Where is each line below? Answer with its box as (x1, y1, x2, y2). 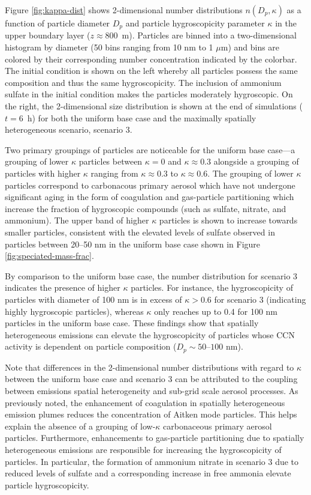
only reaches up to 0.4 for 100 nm (154, 305, 278, 317)
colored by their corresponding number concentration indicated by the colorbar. (5, 52, 297, 65)
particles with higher (5, 166, 81, 179)
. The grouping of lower (207, 166, 294, 179)
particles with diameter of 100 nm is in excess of (5, 293, 182, 305)
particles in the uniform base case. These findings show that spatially (5, 317, 259, 329)
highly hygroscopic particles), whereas (5, 305, 144, 317)
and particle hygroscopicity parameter (125, 17, 265, 29)
